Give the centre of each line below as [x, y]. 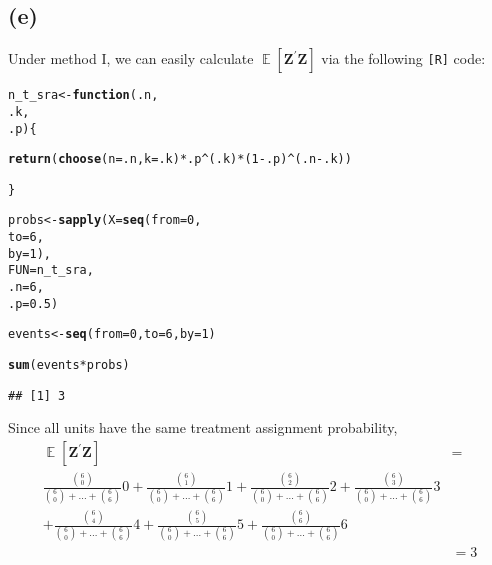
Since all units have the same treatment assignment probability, [203, 427]
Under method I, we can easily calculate [131, 58]
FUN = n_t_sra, [51, 270]
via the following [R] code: [403, 58]
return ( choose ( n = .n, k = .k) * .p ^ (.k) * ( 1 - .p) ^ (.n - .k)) [180, 159]
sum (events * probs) [69, 365]
